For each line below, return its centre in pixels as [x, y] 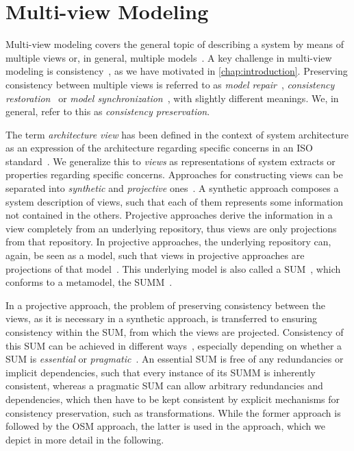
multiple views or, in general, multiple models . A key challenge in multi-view [169, 57]
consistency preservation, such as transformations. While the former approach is [173, 412]
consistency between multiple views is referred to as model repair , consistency [170, 84]
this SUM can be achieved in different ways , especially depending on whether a [174, 345]
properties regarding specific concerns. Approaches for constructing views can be [174, 174]
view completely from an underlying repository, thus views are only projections [171, 228]
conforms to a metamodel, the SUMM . [89, 282]
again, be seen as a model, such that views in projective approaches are [155, 255]
